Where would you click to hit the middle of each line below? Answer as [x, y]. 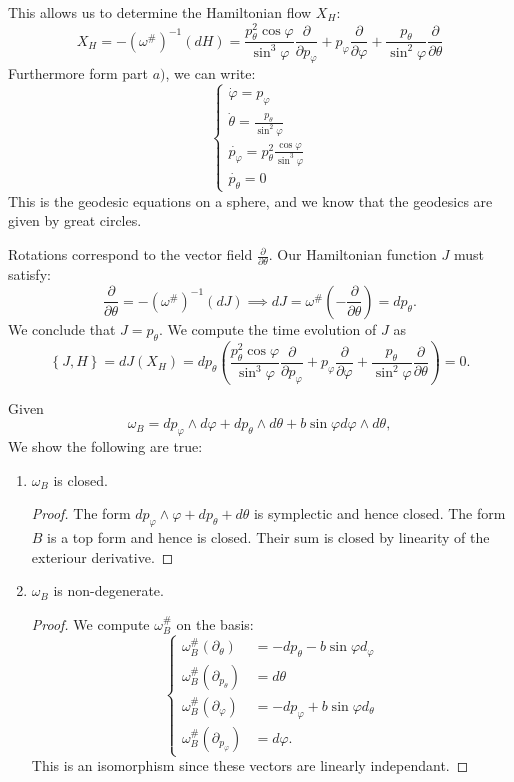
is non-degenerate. [108, 590]
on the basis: [215, 623]
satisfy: [29, 274]
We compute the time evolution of [272, 328]
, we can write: [210, 73]
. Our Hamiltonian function [352, 254]
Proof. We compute [90, 623]
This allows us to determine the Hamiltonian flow [160, 12]
